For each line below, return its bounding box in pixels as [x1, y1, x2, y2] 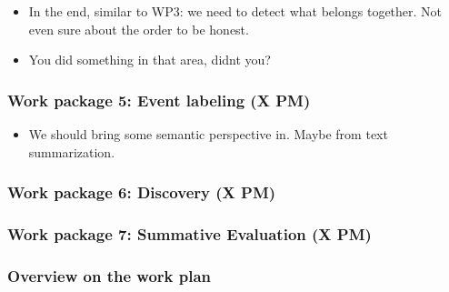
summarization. [28, 142, 115, 161]
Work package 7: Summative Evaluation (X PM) [7, 222, 372, 245]
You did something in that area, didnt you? [28, 50, 271, 69]
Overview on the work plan [7, 264, 212, 287]
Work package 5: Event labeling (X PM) [7, 88, 311, 111]
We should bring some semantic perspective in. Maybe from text [28, 125, 388, 143]
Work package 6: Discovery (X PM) [7, 181, 276, 204]
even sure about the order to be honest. [28, 19, 249, 38]
